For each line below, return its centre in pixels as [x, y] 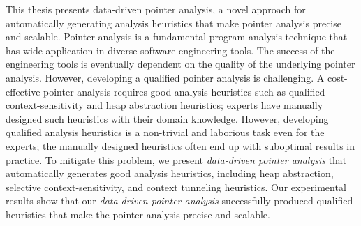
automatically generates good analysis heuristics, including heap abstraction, [170, 173]
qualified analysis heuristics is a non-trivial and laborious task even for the [165, 132]
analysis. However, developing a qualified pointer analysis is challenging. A [165, 77]
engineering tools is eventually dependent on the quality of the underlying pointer [180, 64]
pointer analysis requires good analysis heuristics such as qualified [184, 91]
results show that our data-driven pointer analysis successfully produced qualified [179, 201]
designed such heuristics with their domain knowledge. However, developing [167, 118]
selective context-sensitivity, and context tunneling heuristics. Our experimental [176, 187]
